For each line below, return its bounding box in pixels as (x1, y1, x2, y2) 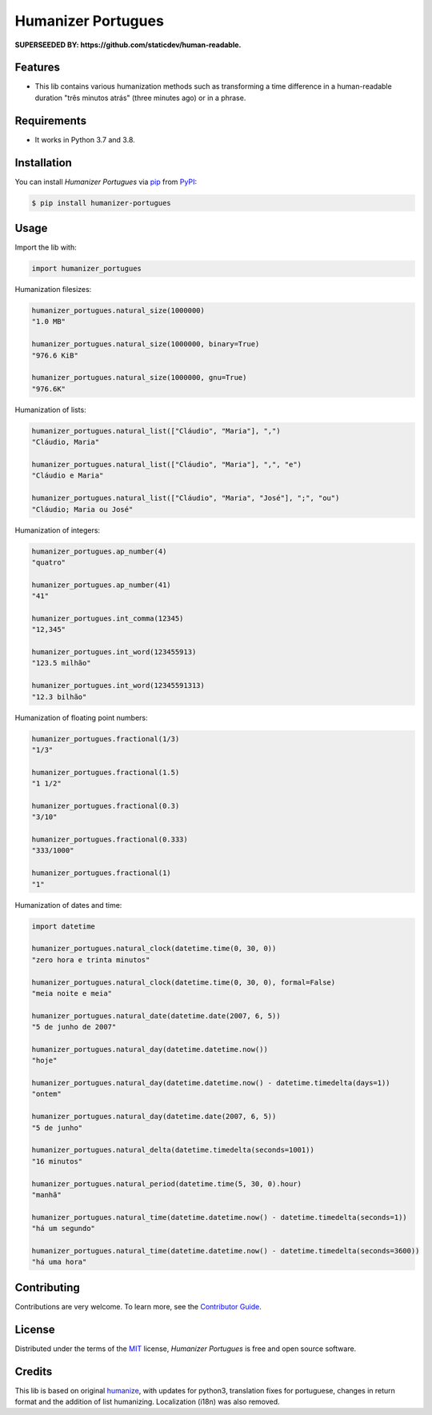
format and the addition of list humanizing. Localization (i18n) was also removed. (14, 1397, 280, 1407)
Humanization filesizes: (14, 285, 92, 294)
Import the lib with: (14, 242, 77, 252)
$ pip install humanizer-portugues (31, 198, 171, 207)
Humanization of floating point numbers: (14, 713, 148, 722)
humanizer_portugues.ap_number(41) (31, 580, 171, 590)
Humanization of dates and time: (14, 900, 122, 909)
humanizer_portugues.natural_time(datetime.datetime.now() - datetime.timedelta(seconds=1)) (31, 1213, 407, 1221)
